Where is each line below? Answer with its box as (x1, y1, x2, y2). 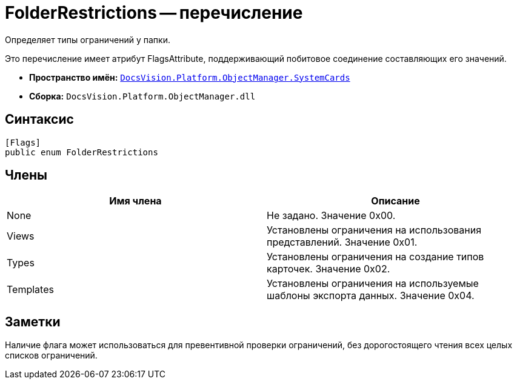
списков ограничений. (5, 350, 98, 361)
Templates (7, 283, 54, 296)
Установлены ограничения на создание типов (267, 251, 484, 263)
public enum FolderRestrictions (5, 147, 158, 157)
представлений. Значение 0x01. (267, 236, 418, 249)
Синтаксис (5, 112, 74, 127)
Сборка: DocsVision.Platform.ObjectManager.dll (29, 90, 256, 101)
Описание (371, 195, 420, 207)
